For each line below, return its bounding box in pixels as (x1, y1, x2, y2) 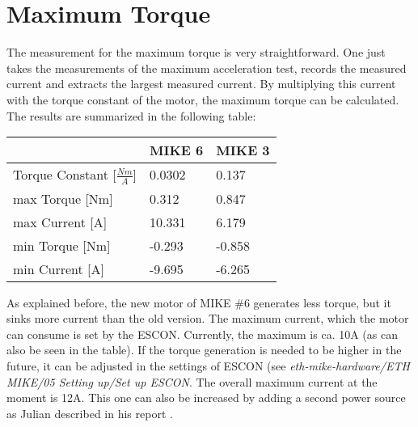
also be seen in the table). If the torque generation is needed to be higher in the (6, 341, 402, 358)
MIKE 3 (216, 141, 270, 160)
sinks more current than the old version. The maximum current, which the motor (6, 310, 409, 327)
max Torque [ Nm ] (13, 188, 113, 208)
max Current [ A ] (13, 212, 108, 231)
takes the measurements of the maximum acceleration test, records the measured (6, 59, 407, 76)
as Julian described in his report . (6, 404, 173, 421)
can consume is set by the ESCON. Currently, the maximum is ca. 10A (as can (6, 325, 398, 342)
